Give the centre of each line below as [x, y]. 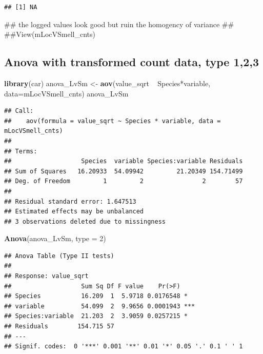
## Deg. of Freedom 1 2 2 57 [124, 181]
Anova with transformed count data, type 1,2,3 [132, 62]
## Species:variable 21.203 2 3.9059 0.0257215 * [96, 316]
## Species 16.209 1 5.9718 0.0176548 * [96, 296]
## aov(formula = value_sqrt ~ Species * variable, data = [113, 121]
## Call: [19, 111]
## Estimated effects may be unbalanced [74, 212]
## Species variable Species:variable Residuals [124, 161]
